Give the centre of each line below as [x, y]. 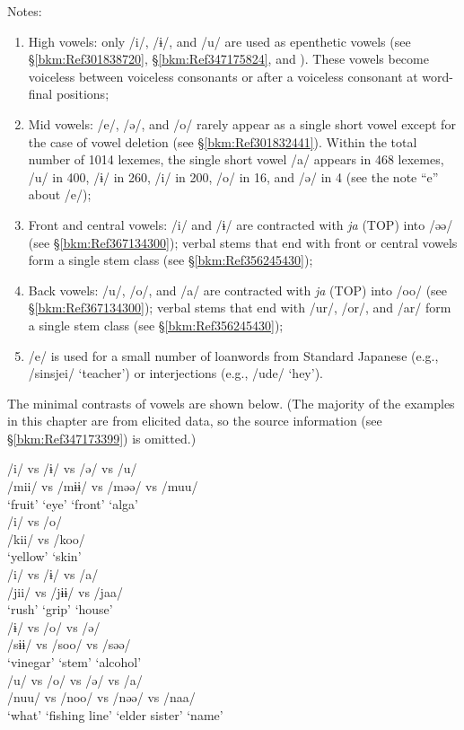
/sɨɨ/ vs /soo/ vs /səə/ [69, 644]
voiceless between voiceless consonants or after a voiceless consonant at [223, 76]
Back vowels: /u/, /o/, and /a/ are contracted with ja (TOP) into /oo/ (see [238, 290]
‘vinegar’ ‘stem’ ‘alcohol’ [74, 662]
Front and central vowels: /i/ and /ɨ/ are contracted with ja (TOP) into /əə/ [241, 224]
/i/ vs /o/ [35, 521]
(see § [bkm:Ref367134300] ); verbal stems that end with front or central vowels [243, 242]
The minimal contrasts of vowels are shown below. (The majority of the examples [231, 403]
